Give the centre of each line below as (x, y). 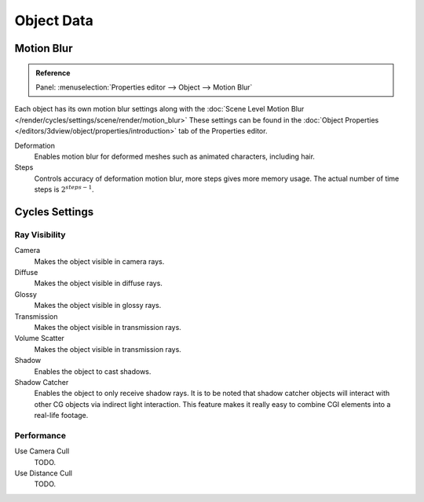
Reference (53, 73)
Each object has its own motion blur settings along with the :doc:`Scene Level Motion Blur (159, 109)
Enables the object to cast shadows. (93, 371)
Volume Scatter (39, 339)
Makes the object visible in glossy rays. (98, 306)
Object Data (54, 20)
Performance (40, 435)
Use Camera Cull (42, 451)
